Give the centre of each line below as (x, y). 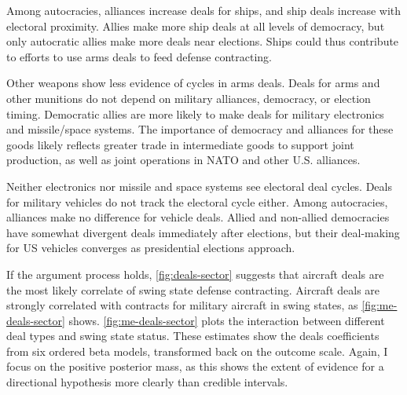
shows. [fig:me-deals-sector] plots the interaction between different (227, 320)
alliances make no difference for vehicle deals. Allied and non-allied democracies (198, 217)
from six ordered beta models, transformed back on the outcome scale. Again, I (197, 351)
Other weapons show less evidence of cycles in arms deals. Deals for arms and (193, 83)
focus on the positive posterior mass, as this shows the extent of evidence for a (195, 366)
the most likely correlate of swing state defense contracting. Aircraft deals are (193, 289)
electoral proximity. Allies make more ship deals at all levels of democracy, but (196, 26)
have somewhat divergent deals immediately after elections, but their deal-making (203, 232)
